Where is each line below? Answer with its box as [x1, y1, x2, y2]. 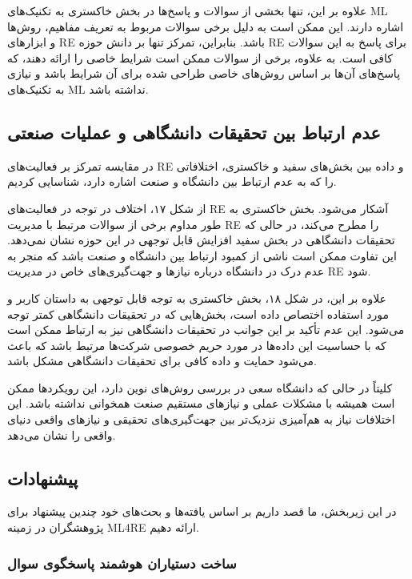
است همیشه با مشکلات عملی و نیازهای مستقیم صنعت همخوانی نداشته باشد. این [7, 395, 395, 412]
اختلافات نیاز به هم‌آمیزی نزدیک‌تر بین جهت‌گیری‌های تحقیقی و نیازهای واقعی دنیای [7, 411, 395, 428]
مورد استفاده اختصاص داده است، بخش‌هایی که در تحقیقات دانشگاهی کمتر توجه [7, 305, 389, 322]
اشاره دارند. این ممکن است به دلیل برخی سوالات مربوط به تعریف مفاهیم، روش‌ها [7, 18, 404, 34]
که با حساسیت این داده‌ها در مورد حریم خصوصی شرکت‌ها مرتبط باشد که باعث [7, 336, 386, 353]
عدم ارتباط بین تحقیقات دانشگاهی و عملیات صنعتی [7, 119, 381, 144]
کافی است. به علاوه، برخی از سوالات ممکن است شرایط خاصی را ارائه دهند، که [7, 49, 393, 66]
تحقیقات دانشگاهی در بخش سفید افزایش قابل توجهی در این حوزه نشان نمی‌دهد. [7, 231, 395, 248]
